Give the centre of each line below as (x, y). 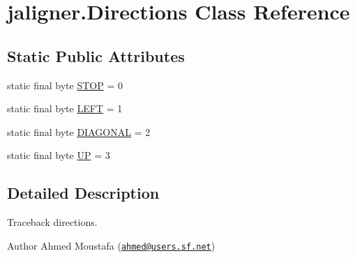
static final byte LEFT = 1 (65, 108)
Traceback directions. (52, 222)
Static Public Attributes (96, 55)
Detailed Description (83, 193)
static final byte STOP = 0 (65, 85)
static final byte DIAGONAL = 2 (79, 131)
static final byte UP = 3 (59, 155)
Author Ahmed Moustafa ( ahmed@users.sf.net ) (111, 245)
